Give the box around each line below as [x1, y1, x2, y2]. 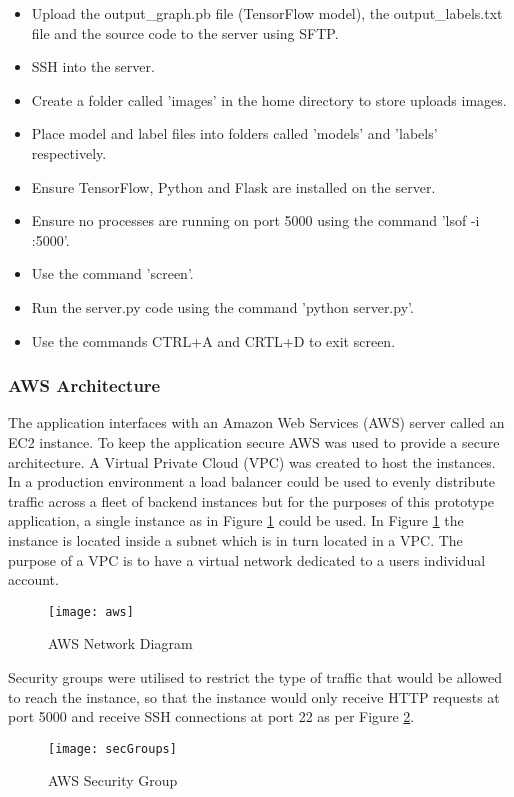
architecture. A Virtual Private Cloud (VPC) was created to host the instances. [8, 451, 496, 472]
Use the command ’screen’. [31, 263, 194, 284]
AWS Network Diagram [48, 633, 193, 654]
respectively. [31, 142, 107, 163]
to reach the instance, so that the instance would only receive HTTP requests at [8, 686, 500, 707]
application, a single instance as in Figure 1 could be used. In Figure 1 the [8, 510, 464, 531]
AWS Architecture [8, 373, 161, 398]
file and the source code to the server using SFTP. [31, 22, 339, 43]
